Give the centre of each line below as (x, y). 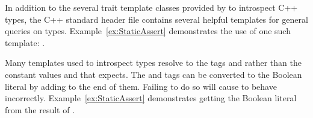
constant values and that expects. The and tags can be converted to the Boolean (153, 74)
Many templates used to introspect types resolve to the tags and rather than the (153, 63)
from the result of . (40, 109)
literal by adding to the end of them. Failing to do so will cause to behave (141, 86)
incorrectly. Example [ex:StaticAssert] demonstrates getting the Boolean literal (151, 98)
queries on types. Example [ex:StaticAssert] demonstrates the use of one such (148, 31)
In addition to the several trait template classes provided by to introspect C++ (151, 7)
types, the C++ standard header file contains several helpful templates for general (156, 19)
